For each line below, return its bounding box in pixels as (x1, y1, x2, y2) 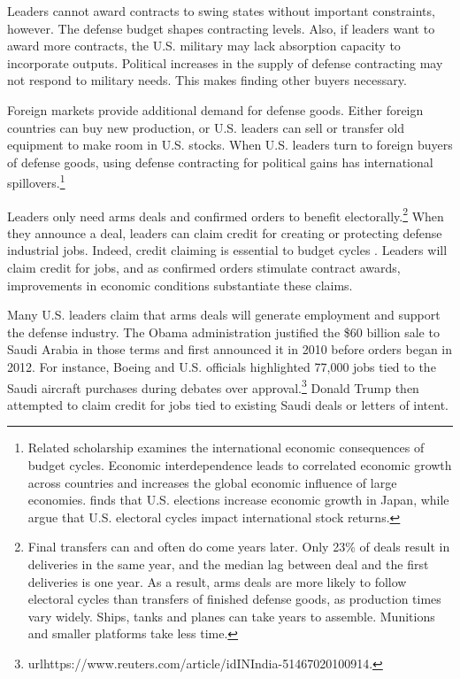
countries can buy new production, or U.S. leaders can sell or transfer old (7, 118, 404, 136)
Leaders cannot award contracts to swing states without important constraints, (7, 2, 435, 19)
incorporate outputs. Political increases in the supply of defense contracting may (7, 53, 443, 72)
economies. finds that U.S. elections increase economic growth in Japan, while (27, 490, 449, 509)
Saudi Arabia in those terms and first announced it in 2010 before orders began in (7, 340, 453, 359)
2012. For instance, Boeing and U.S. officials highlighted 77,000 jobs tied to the (7, 358, 436, 375)
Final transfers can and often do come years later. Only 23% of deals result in (27, 537, 450, 556)
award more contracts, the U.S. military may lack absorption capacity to (7, 36, 401, 55)
